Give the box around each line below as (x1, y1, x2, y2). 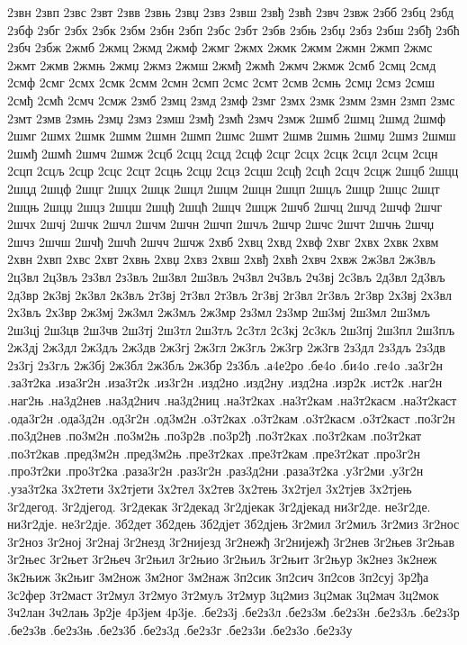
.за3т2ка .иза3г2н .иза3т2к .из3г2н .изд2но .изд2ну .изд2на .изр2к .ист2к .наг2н (7, 373, 443, 392)
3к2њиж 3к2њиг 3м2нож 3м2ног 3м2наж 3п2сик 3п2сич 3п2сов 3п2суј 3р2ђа (7, 568, 429, 586)
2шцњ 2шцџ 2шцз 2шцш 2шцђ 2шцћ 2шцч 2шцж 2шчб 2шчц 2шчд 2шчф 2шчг (7, 196, 443, 215)
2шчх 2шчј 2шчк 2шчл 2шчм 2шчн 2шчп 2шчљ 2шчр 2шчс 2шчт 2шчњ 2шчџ (7, 214, 435, 233)
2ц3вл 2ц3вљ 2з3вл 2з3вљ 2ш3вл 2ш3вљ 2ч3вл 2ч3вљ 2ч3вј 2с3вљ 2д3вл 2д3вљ (7, 267, 445, 286)
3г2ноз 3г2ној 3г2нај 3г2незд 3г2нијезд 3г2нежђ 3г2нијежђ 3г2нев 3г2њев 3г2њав (7, 531, 455, 550)
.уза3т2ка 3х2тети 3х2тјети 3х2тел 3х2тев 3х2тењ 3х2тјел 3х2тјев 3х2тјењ (7, 479, 412, 498)
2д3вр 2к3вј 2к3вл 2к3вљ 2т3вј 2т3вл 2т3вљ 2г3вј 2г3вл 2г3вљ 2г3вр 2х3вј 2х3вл (7, 285, 453, 304)
